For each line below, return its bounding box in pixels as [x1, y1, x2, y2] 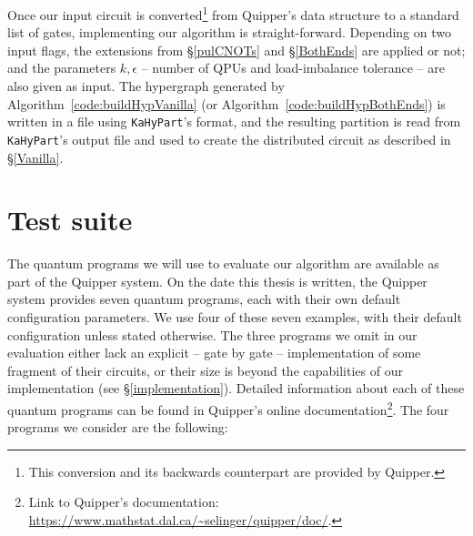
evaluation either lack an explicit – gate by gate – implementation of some [7, 343, 421, 362]
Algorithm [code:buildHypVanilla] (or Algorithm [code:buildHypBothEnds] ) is [7, 94, 446, 113]
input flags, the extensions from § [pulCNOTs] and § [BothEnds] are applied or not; [7, 40, 466, 59]
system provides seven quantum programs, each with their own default [7, 289, 401, 308]
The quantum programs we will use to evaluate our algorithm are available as [7, 254, 439, 273]
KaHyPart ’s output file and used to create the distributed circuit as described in [7, 129, 451, 148]
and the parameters [7, 58, 116, 77]
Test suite [7, 201, 133, 238]
